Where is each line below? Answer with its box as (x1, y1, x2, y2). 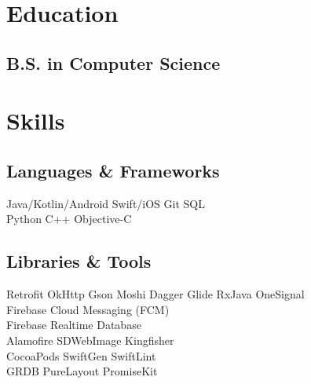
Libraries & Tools (6, 249, 152, 273)
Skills (6, 104, 65, 137)
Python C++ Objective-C (6, 210, 132, 227)
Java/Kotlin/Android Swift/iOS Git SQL (6, 195, 205, 211)
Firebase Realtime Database (6, 316, 141, 333)
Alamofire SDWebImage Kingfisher (6, 331, 174, 348)
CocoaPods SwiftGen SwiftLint (6, 347, 156, 364)
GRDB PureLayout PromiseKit (6, 363, 158, 379)
